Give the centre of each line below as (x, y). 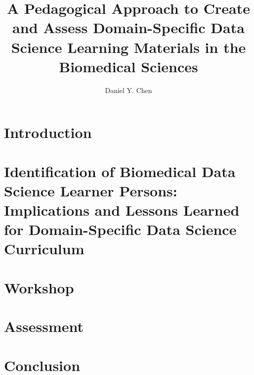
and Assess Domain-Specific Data (128, 27)
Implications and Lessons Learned (122, 210)
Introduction (48, 132)
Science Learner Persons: (91, 190)
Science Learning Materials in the (128, 47)
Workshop (39, 287)
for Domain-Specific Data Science (120, 229)
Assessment (44, 326)
